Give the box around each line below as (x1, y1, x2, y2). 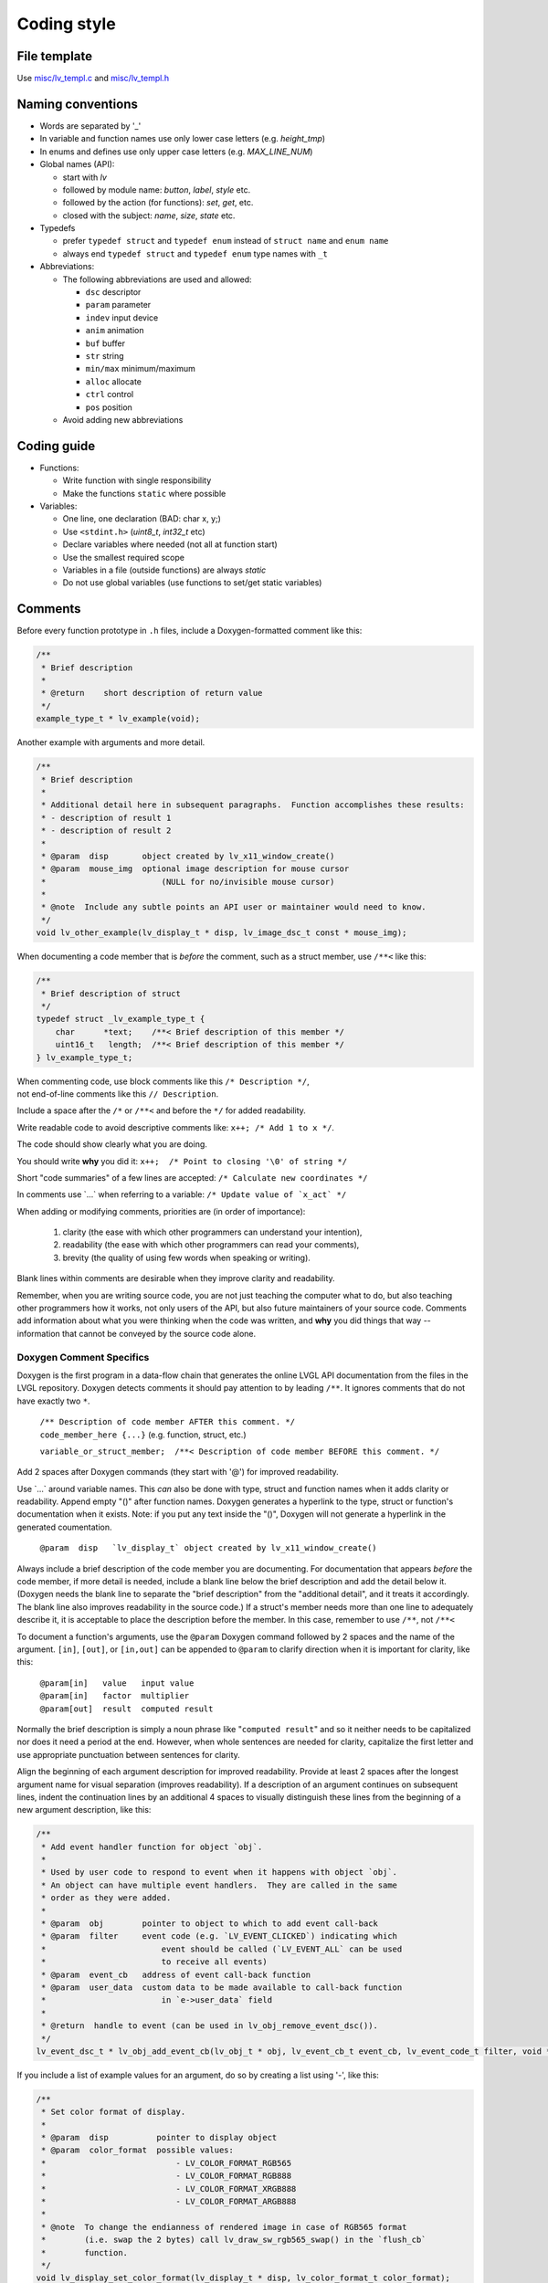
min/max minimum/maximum (85, 363, 196, 374)
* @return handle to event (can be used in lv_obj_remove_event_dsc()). (41, 2021, 379, 2031)
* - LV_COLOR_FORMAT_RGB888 (41, 2171, 292, 2182)
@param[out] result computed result (39, 1703, 214, 1714)
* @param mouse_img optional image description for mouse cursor (41, 864, 350, 874)
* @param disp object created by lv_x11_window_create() (41, 850, 335, 861)
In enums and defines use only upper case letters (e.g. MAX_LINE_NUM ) (39, 146, 313, 157)
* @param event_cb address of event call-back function (41, 1969, 311, 1980)
